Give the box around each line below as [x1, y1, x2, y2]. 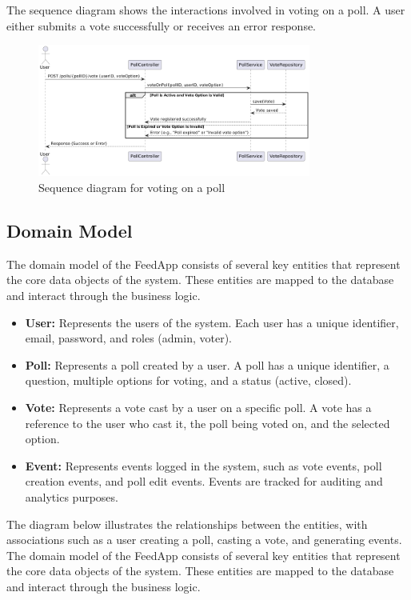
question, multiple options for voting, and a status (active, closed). [25, 372, 352, 389]
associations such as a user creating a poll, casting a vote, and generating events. [6, 531, 402, 548]
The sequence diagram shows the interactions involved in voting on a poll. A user [6, 2, 405, 18]
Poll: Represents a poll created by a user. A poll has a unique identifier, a [25, 356, 389, 373]
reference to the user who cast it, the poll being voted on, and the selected [25, 414, 390, 431]
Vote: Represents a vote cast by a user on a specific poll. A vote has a [25, 398, 372, 415]
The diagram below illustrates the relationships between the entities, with [6, 515, 368, 532]
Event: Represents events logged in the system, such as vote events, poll [25, 457, 382, 474]
